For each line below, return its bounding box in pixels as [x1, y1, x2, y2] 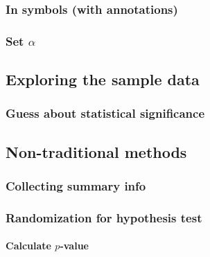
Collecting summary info [6, 177, 146, 195]
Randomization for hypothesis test [6, 209, 202, 226]
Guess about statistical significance [6, 105, 205, 122]
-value [60, 238, 89, 253]
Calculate [6, 238, 51, 253]
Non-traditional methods [6, 141, 187, 162]
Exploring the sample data [6, 69, 200, 90]
